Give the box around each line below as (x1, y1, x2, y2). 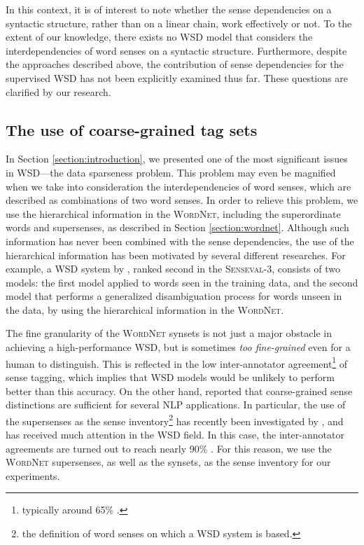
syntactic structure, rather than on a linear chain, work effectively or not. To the (6, 15, 352, 30)
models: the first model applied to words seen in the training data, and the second (6, 275, 358, 289)
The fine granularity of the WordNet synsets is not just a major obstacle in (6, 326, 332, 340)
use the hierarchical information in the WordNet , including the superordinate (6, 206, 341, 221)
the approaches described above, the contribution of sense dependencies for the (6, 57, 344, 71)
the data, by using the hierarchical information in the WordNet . (6, 302, 284, 317)
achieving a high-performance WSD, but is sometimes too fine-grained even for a (6, 340, 351, 354)
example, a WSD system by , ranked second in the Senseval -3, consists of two (6, 261, 340, 276)
